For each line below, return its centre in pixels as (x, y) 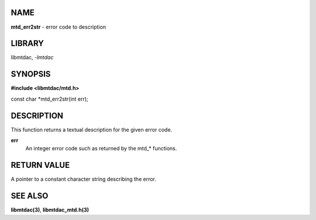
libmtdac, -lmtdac (32, 57)
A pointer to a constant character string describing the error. (83, 179)
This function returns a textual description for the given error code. (92, 129)
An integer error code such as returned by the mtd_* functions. (101, 149)
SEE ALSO (30, 196)
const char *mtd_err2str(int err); (49, 99)
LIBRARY (27, 44)
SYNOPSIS (31, 74)
